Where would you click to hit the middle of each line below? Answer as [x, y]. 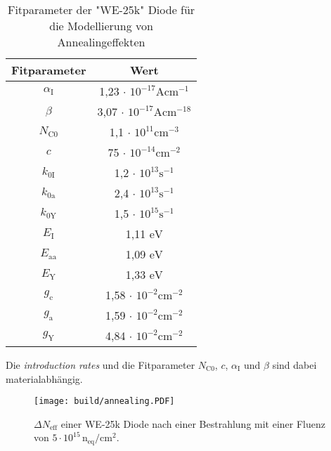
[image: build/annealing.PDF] [104, 401]
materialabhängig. [44, 378]
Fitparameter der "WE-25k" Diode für [101, 9]
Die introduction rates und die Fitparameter [100, 365]
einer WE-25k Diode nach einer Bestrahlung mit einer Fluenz [193, 423]
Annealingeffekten [101, 42]
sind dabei [294, 365]
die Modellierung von [101, 26]
